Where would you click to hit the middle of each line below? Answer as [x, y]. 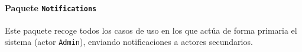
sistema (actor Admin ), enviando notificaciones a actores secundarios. [129, 42]
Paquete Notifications [51, 7]
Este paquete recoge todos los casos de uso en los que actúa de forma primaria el [151, 30]
